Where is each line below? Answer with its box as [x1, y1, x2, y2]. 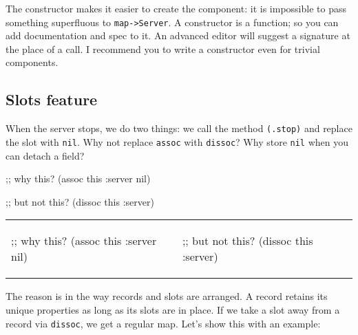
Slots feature [6, 89, 98, 110]
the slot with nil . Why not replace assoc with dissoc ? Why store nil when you [6, 134, 349, 149]
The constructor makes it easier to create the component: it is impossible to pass [6, 1, 346, 15]
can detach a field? [6, 148, 85, 162]
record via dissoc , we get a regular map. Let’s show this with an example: [6, 316, 321, 330]
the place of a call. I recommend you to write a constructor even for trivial [6, 41, 320, 56]
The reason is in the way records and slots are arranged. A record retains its [6, 289, 328, 303]
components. [6, 55, 59, 69]
